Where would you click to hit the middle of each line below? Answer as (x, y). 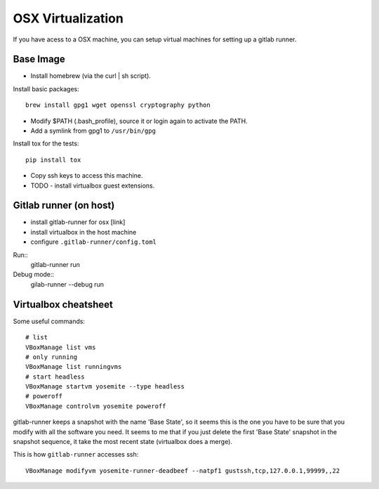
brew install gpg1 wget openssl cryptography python (118, 105)
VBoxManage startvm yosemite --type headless (105, 387)
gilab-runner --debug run (67, 284)
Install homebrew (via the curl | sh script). (91, 76)
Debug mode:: (34, 275)
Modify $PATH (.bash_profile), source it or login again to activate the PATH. (139, 121)
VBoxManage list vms (61, 347)
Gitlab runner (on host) (64, 206)
